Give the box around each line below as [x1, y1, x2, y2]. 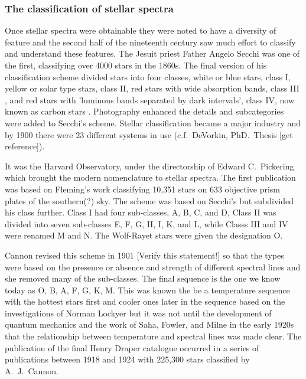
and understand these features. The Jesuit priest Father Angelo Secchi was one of [5, 47, 300, 60]
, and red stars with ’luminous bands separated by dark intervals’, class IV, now [5, 93, 295, 106]
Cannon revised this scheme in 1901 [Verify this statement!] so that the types [5, 249, 284, 261]
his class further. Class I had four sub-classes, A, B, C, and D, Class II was [5, 206, 276, 218]
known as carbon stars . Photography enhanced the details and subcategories [5, 105, 284, 117]
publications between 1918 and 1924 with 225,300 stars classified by [5, 353, 250, 365]
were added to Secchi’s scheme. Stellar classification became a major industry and [5, 116, 301, 129]
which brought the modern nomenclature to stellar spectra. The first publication [5, 171, 296, 184]
